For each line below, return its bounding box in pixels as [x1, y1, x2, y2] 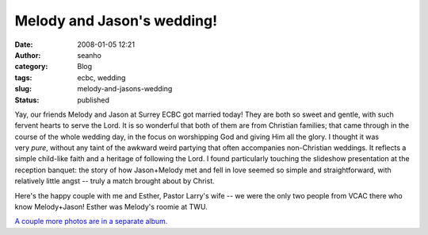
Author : [14, 50, 41, 60]
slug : [14, 84, 32, 94]
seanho [77, 50, 102, 60]
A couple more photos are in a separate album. [14, 217, 168, 226]
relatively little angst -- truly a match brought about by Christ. [14, 176, 215, 186]
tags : [14, 72, 32, 83]
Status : [14, 95, 40, 105]
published [77, 95, 110, 105]
